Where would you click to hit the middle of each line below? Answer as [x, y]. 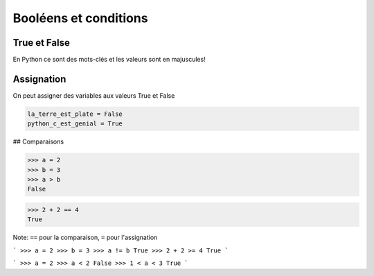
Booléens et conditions [80, 18]
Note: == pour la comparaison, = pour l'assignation [85, 238]
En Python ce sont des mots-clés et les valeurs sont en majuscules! [109, 60]
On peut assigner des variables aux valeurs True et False [94, 95]
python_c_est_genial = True [75, 124]
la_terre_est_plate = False [75, 114]
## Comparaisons [38, 141]
